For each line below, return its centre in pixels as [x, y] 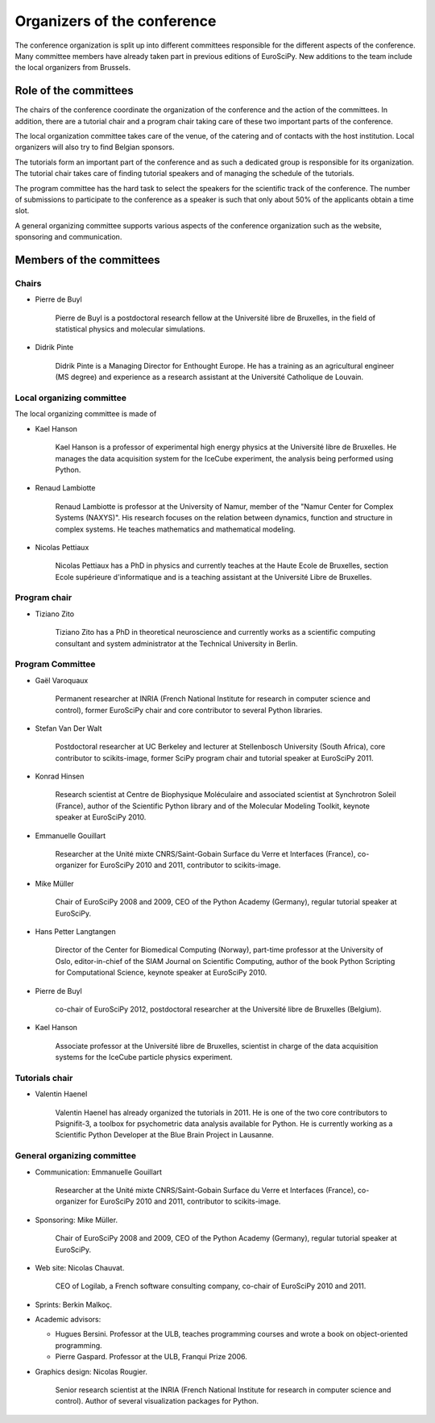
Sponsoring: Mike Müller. [77, 1220]
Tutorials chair [44, 1078]
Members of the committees [87, 259]
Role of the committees [75, 91]
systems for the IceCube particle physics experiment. [144, 1058]
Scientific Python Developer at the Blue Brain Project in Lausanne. [164, 1135]
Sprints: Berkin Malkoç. [74, 1304]
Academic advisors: [68, 1320]
